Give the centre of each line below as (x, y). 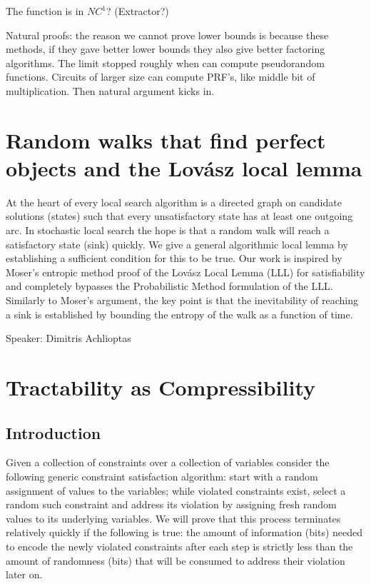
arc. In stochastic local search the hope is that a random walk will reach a (168, 230)
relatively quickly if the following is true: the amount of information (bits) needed (184, 532)
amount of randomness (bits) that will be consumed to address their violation (176, 560)
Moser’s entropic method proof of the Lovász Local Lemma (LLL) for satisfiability (185, 272)
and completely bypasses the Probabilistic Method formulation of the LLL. (169, 286)
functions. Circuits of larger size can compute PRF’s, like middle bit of (161, 77)
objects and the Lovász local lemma (184, 167)
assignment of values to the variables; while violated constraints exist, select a (176, 490)
